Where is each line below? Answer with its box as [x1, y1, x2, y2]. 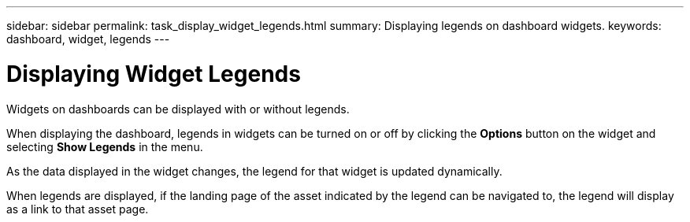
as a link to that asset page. [6, 202, 149, 216]
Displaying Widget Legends [6, 60, 301, 87]
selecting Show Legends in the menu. [6, 139, 203, 154]
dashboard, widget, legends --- [6, 32, 170, 46]
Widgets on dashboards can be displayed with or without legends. [6, 102, 350, 116]
